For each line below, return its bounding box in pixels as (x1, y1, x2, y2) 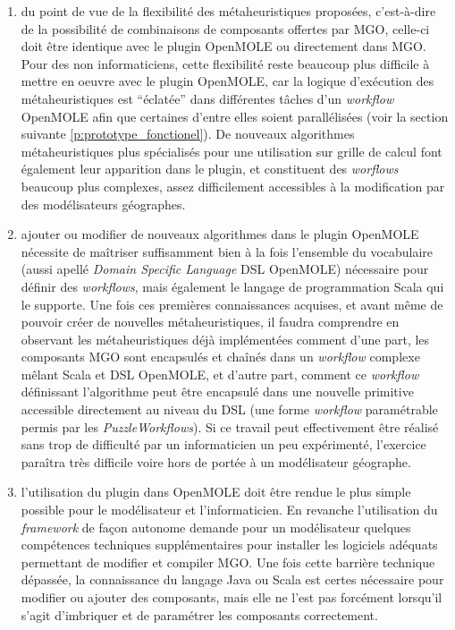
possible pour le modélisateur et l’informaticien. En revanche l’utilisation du (21, 500, 438, 519)
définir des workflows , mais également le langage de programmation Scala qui (21, 277, 444, 295)
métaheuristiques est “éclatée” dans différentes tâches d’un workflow (21, 89, 394, 107)
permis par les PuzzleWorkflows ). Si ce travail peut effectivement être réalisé (21, 417, 439, 436)
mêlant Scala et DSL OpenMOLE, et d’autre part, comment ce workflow (21, 364, 419, 383)
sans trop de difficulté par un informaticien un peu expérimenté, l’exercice (21, 435, 426, 454)
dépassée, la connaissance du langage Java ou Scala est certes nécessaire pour (21, 570, 444, 589)
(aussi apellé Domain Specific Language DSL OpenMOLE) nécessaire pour (21, 260, 429, 278)
